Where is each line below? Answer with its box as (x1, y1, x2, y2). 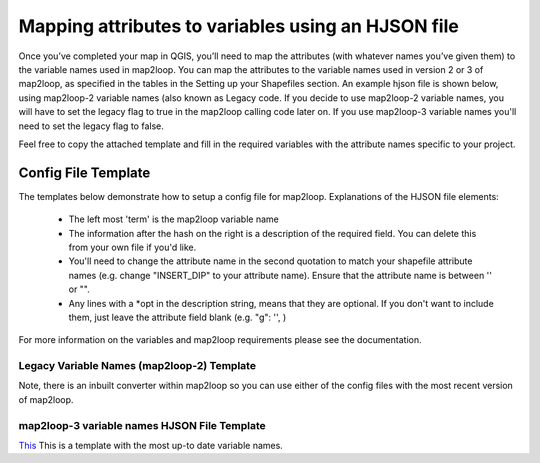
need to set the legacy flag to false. (18, 120, 164, 132)
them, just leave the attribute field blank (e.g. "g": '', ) (68, 311, 287, 323)
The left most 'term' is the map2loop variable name (68, 213, 279, 225)
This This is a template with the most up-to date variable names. (18, 439, 284, 451)
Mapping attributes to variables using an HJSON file (18, 15, 459, 37)
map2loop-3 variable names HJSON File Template (18, 418, 267, 432)
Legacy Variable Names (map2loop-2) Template (18, 359, 257, 373)
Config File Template (18, 164, 151, 181)
